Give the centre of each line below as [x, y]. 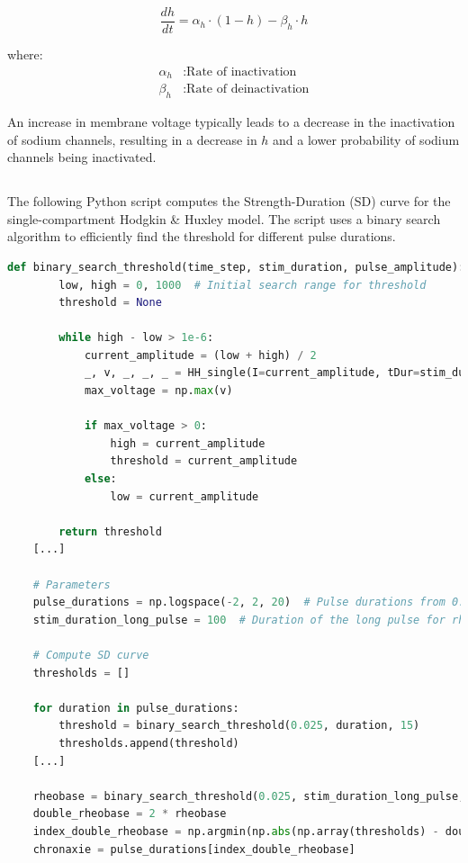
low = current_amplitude [184, 496]
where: [25, 54]
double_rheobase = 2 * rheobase [130, 814]
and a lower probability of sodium [366, 139]
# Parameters [72, 584]
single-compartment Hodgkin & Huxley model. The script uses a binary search [224, 218]
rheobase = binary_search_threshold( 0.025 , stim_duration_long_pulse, [249, 796]
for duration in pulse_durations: [136, 708]
